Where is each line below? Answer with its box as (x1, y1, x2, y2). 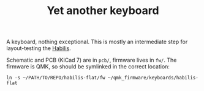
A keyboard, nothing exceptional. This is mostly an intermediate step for (6, 38, 188, 46)
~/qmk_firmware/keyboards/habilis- (107, 75, 199, 81)
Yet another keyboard (47, 4, 159, 18)
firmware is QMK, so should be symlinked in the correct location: (6, 63, 170, 70)
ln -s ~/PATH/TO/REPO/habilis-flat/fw (6, 75, 105, 81)
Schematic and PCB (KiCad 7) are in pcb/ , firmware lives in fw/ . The (6, 56, 177, 64)
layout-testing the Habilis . (6, 45, 72, 52)
